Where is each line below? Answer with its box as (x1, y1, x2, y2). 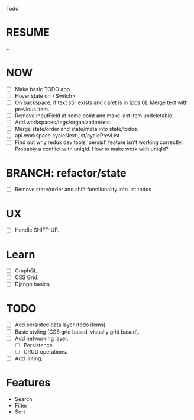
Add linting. (14, 355, 43, 362)
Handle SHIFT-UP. (14, 226, 60, 233)
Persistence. (23, 341, 54, 348)
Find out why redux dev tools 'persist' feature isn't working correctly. (14, 139, 183, 146)
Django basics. (14, 281, 51, 288)
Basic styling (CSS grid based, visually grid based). (14, 328, 140, 335)
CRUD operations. (23, 348, 68, 355)
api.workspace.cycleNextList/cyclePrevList (14, 132, 120, 139)
